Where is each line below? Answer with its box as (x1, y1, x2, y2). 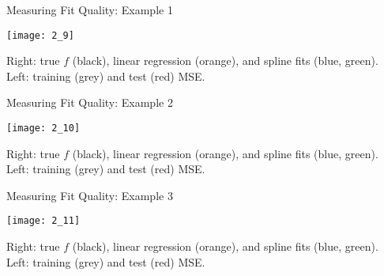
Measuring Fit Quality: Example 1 (6, 2, 173, 17)
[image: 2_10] (6, 123, 81, 134)
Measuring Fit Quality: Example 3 (6, 187, 173, 203)
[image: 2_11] (6, 215, 81, 227)
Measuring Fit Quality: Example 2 (6, 94, 173, 111)
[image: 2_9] (6, 29, 74, 41)
